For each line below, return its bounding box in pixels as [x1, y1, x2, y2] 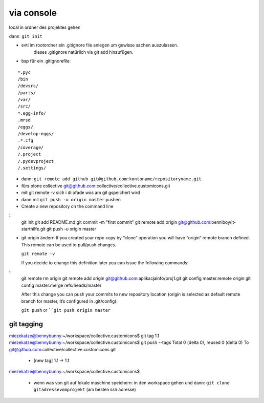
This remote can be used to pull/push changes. [21, 242, 117, 248]
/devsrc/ [18, 83, 39, 89]
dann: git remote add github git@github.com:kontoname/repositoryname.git [21, 176, 201, 182]
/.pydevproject [18, 158, 54, 164]
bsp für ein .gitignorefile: [21, 58, 71, 64]
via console [9, 7, 57, 18]
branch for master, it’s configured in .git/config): [21, 298, 118, 304]
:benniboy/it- [210, 219, 236, 225]
